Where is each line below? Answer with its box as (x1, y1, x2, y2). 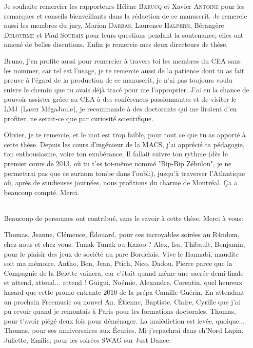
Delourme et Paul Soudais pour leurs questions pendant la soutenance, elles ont (4, 29, 244, 40)
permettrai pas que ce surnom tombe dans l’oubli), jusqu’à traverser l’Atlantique (4, 168, 245, 178)
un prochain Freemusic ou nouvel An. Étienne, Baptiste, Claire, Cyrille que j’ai (4, 296, 240, 306)
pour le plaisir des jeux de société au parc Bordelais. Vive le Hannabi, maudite (4, 248, 239, 259)
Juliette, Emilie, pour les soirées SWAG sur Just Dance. (4, 335, 171, 345)
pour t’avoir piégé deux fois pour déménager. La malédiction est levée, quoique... (4, 315, 245, 326)
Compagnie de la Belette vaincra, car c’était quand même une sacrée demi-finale (4, 267, 244, 278)
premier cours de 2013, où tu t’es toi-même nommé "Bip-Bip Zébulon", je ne (4, 158, 232, 168)
